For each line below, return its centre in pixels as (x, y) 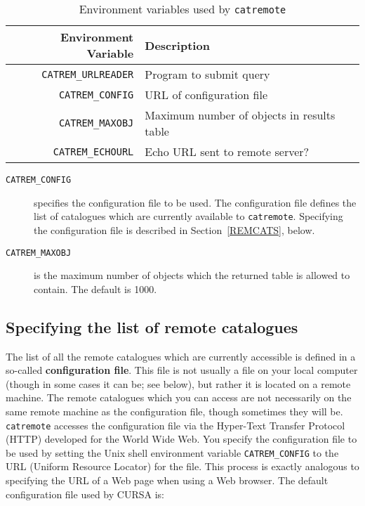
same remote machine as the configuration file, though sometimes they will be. (174, 411)
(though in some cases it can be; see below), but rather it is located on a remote (178, 383)
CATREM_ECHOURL (93, 151)
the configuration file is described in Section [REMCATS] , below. (174, 229)
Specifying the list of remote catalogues (152, 326)
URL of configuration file (206, 95)
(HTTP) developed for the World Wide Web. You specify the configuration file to (181, 439)
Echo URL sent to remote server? (227, 151)
